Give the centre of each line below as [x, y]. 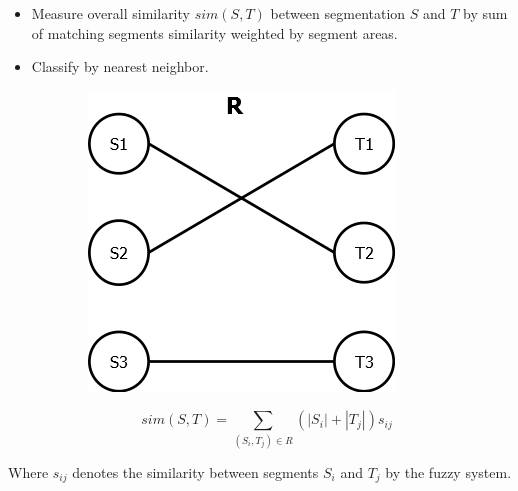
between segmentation [338, 13]
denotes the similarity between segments [195, 471]
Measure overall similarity [110, 13]
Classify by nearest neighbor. [120, 66]
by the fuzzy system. [448, 471]
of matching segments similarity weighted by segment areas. [214, 32]
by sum [485, 13]
